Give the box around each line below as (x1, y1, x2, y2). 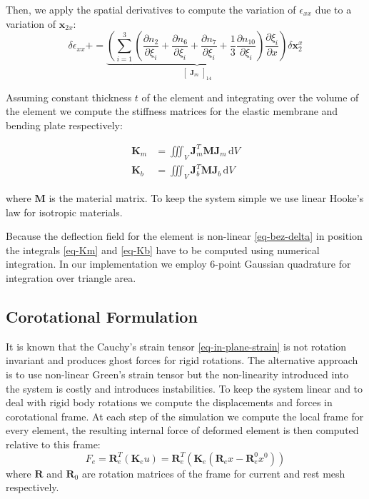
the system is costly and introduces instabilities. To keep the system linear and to (6, 380, 363, 395)
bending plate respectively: (6, 117, 123, 132)
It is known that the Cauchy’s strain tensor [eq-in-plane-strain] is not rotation (6, 338, 347, 353)
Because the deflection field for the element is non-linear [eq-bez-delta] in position (6, 228, 363, 243)
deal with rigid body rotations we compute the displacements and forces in (6, 395, 333, 410)
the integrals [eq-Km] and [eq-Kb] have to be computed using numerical (6, 242, 320, 257)
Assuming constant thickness (6, 89, 132, 104)
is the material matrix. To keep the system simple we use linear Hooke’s (49, 191, 364, 206)
